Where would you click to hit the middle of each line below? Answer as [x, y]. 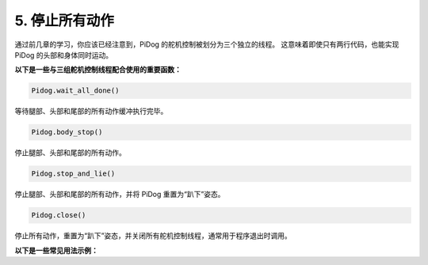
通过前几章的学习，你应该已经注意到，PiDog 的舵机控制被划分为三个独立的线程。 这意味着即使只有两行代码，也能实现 [207, 44]
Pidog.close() [59, 215]
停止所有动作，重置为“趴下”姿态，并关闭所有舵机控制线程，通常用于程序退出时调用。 [153, 236]
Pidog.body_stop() [67, 132]
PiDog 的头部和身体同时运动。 [64, 55]
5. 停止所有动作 [64, 21]
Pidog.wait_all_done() [75, 91]
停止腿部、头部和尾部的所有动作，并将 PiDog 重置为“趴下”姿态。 [120, 195]
